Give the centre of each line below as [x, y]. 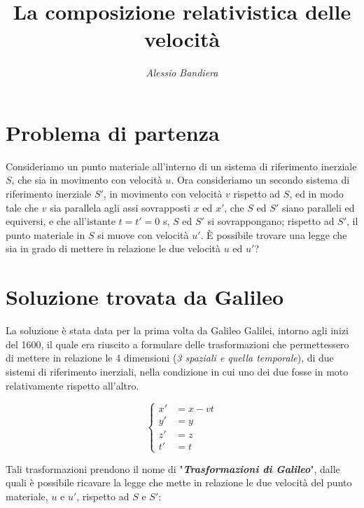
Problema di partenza [113, 132]
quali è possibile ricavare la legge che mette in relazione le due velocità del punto [179, 482]
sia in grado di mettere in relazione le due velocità [113, 248]
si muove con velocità [143, 234]
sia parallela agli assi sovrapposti [120, 207]
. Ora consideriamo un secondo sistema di [260, 180]
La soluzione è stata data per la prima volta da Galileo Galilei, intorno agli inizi [177, 330]
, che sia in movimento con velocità [87, 180]
